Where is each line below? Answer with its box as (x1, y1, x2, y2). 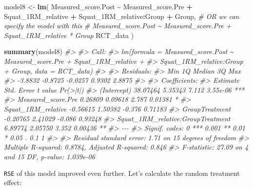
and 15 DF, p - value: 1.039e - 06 (4, 151, 95, 161)
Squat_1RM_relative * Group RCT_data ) (4, 30, 134, 40)
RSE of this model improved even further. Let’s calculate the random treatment (4, 168, 240, 178)
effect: (4, 177, 22, 188)
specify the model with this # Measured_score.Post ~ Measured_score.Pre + (4, 20, 232, 31)
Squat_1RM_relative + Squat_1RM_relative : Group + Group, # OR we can (4, 11, 239, 21)
